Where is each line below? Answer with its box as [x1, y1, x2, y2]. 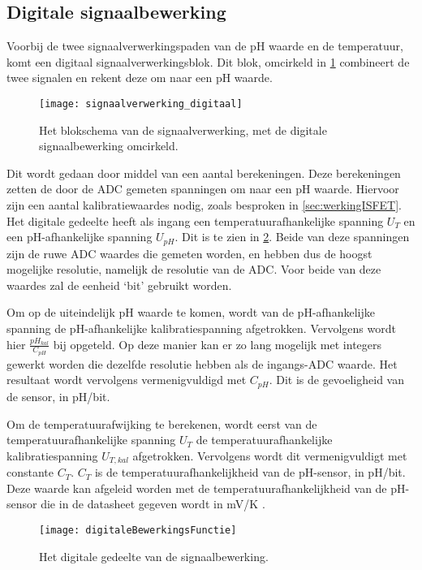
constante [6, 464, 54, 481]
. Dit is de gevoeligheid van [269, 371, 404, 388]
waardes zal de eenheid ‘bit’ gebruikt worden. [6, 276, 232, 293]
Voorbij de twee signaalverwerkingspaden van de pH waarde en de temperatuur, [6, 37, 403, 54]
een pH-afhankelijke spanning [6, 228, 153, 245]
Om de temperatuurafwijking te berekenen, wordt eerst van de [6, 415, 317, 432]
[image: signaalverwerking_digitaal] [39, 97, 243, 110]
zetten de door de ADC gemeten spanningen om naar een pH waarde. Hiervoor [6, 180, 399, 197]
